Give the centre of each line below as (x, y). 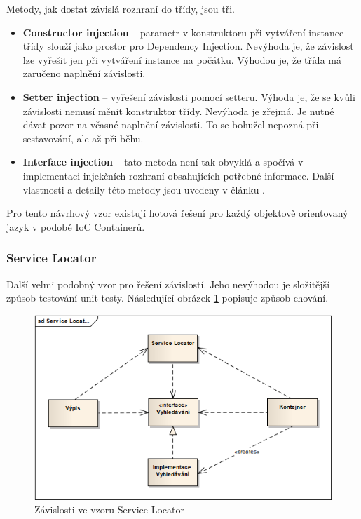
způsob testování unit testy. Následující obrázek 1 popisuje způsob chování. (168, 298)
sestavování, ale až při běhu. (83, 138)
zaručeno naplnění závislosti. (84, 73)
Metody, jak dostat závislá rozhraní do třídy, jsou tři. (121, 8)
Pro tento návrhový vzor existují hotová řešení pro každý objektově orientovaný (177, 213)
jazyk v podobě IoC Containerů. (76, 226)
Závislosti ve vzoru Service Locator (109, 510)
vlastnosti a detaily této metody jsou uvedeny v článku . (144, 189)
